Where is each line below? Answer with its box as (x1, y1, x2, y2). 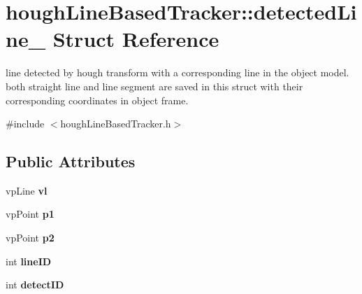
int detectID (6, 277, 64, 292)
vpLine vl (6, 183, 48, 197)
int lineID (6, 253, 52, 268)
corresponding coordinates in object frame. (6, 92, 189, 107)
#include (6, 116, 45, 131)
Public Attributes (6, 150, 136, 172)
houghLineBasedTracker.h (60, 116, 171, 131)
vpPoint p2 (6, 230, 55, 245)
